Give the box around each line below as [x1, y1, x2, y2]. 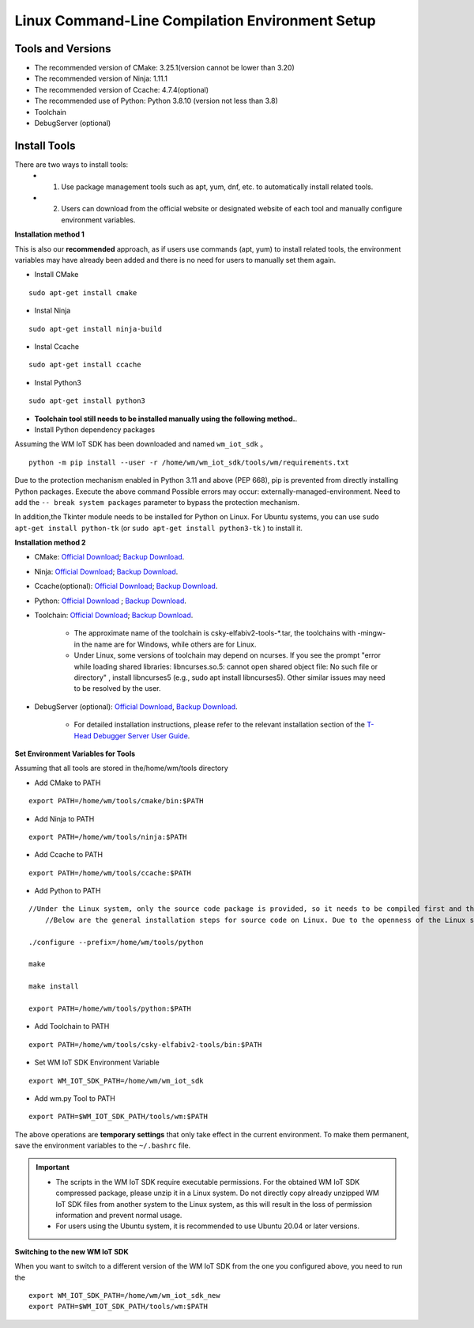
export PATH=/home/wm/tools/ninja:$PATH [28, 832, 187, 841]
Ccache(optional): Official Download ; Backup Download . [34, 582, 218, 591]
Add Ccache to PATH [34, 850, 103, 859]
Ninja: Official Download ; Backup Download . [34, 567, 179, 576]
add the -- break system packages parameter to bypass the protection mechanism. [14, 497, 300, 507]
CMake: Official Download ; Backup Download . [34, 552, 185, 562]
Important [36, 1163, 70, 1172]
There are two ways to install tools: [14, 159, 129, 169]
